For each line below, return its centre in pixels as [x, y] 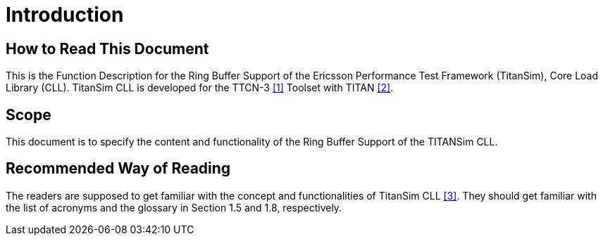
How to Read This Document [107, 48]
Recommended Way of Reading [118, 169]
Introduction [65, 15]
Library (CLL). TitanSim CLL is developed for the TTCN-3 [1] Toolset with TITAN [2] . [200, 88]
